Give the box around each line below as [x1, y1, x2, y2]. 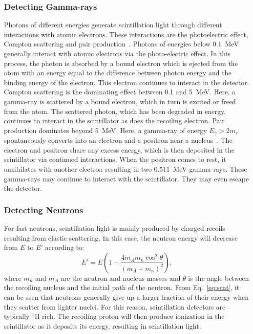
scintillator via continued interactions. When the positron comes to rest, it [4, 154, 227, 164]
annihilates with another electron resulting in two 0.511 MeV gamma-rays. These [4, 163, 247, 174]
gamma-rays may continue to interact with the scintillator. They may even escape [4, 173, 249, 183]
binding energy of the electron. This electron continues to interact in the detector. [4, 77, 249, 87]
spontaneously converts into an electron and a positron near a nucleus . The [4, 135, 232, 145]
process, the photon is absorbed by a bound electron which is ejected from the [4, 58, 238, 68]
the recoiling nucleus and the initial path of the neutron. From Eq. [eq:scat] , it [4, 282, 240, 292]
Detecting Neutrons [4, 203, 84, 216]
